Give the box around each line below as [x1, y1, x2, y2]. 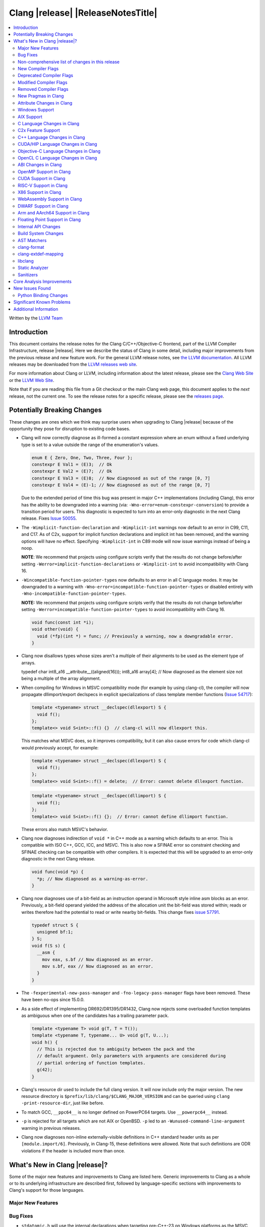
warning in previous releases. [21, 1125, 81, 1131]
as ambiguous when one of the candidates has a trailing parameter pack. [21, 1013, 169, 1018]
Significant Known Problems [13, 299, 71, 305]
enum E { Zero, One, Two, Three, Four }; [31, 454, 133, 460]
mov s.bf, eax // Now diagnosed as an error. [42, 963, 154, 969]
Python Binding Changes [18, 292, 68, 298]
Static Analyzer [18, 265, 49, 271]
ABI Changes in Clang [18, 162, 62, 168]
